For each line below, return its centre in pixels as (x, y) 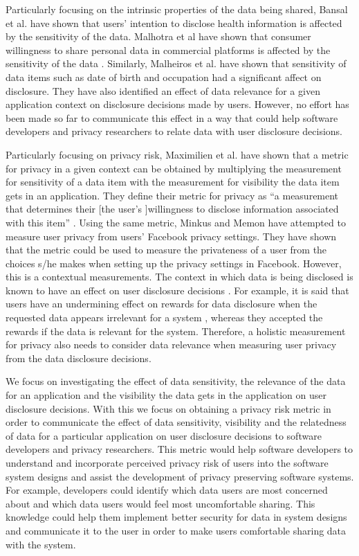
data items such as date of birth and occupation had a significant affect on (164, 77)
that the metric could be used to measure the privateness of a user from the (166, 250)
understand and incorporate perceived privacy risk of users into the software (167, 463)
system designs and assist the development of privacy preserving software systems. (180, 476)
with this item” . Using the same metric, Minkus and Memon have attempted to (176, 222)
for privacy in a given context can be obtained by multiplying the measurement (174, 168)
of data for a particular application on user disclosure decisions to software (164, 435)
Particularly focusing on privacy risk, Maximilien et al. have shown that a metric (177, 154)
